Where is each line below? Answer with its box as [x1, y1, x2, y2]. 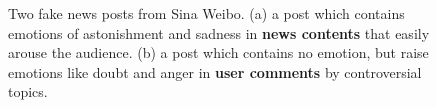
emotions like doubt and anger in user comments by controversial [8, 61, 422, 82]
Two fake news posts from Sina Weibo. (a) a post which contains [8, 3, 405, 23]
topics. [8, 81, 48, 102]
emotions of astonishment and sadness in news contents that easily [8, 22, 430, 43]
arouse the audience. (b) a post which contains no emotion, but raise [8, 42, 429, 63]
